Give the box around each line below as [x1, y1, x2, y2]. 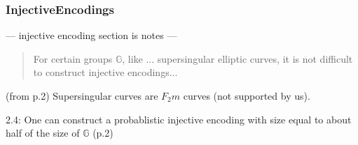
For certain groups [33, 51, 113, 66]
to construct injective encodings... [33, 65, 178, 79]
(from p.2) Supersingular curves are [6, 89, 158, 102]
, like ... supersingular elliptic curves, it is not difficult [122, 51, 353, 66]
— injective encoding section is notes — [6, 28, 177, 43]
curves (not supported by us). [183, 89, 310, 102]
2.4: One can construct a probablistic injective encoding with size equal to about [6, 112, 352, 126]
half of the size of [6, 125, 80, 140]
